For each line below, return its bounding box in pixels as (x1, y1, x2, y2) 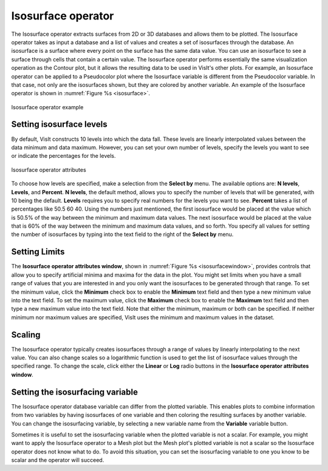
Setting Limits (11, 246, 65, 257)
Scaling (11, 330, 41, 340)
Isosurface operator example (11, 103, 84, 110)
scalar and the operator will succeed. (11, 456, 104, 464)
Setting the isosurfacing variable (11, 387, 138, 397)
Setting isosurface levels (11, 119, 108, 130)
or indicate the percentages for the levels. (11, 152, 116, 160)
